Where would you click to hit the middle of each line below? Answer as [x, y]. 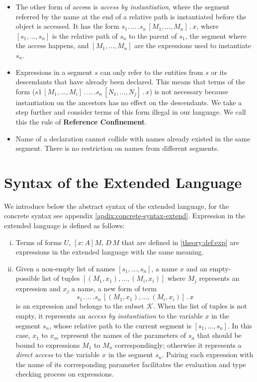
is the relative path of [85, 35]
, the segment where [216, 35]
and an [197, 268]
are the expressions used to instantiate [193, 45]
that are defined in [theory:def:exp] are [180, 242]
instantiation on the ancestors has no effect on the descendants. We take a [129, 102]
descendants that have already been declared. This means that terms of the [130, 82]
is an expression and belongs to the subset [80, 306]
